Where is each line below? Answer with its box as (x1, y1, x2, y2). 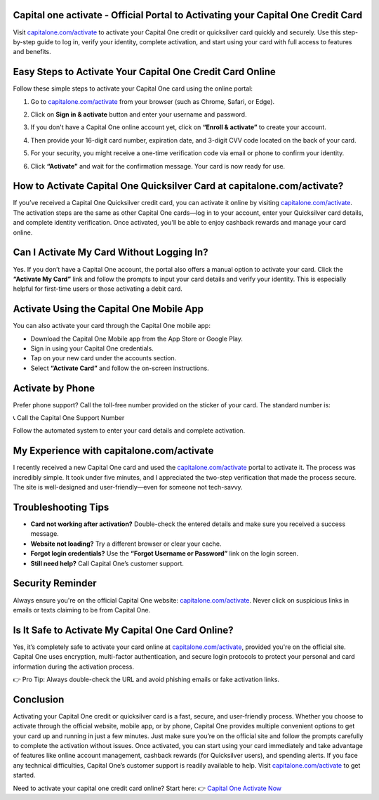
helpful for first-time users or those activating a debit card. (13, 284, 182, 293)
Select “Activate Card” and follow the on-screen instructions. (30, 364, 210, 372)
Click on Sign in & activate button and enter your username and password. (30, 110, 247, 119)
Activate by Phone (13, 382, 95, 394)
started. (13, 771, 36, 780)
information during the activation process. (13, 662, 135, 671)
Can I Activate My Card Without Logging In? (13, 247, 208, 258)
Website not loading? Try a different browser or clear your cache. (30, 539, 222, 548)
